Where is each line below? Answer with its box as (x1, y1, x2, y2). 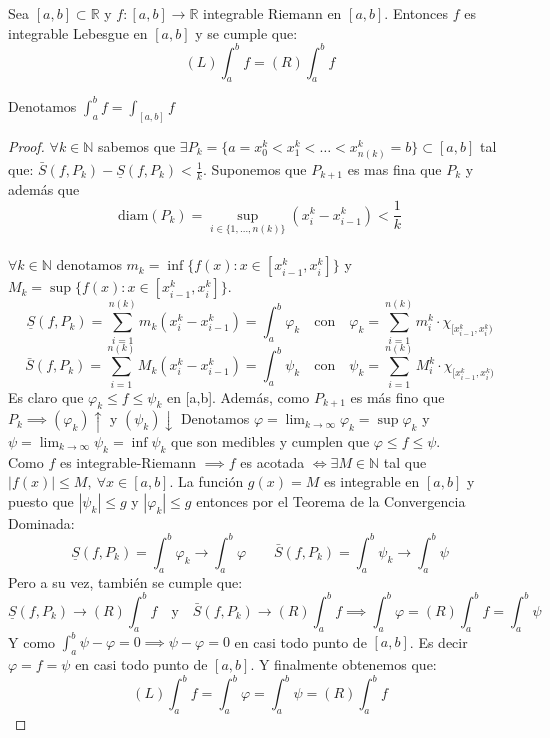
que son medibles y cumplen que (171, 430, 370, 451)
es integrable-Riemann (59, 451, 196, 472)
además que (8, 179, 80, 200)
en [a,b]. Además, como (166, 386, 310, 407)
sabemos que (98, 135, 176, 156)
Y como (8, 631, 56, 652)
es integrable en (323, 471, 420, 492)
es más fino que (350, 386, 445, 407)
